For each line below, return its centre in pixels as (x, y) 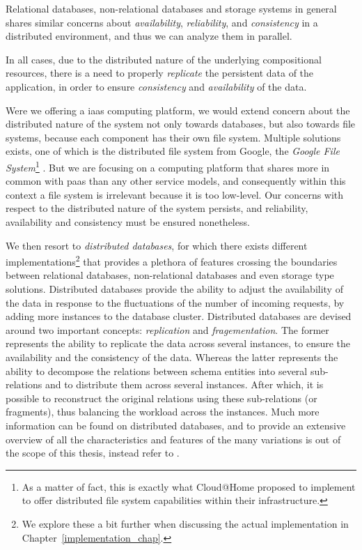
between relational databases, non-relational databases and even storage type (170, 275)
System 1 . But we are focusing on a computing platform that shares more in (168, 166)
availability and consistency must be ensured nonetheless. (128, 221)
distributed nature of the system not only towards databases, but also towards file (181, 124)
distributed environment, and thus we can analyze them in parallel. (149, 36)
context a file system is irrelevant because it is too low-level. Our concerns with (175, 194)
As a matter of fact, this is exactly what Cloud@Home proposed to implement (189, 486)
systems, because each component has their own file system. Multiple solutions (173, 137)
